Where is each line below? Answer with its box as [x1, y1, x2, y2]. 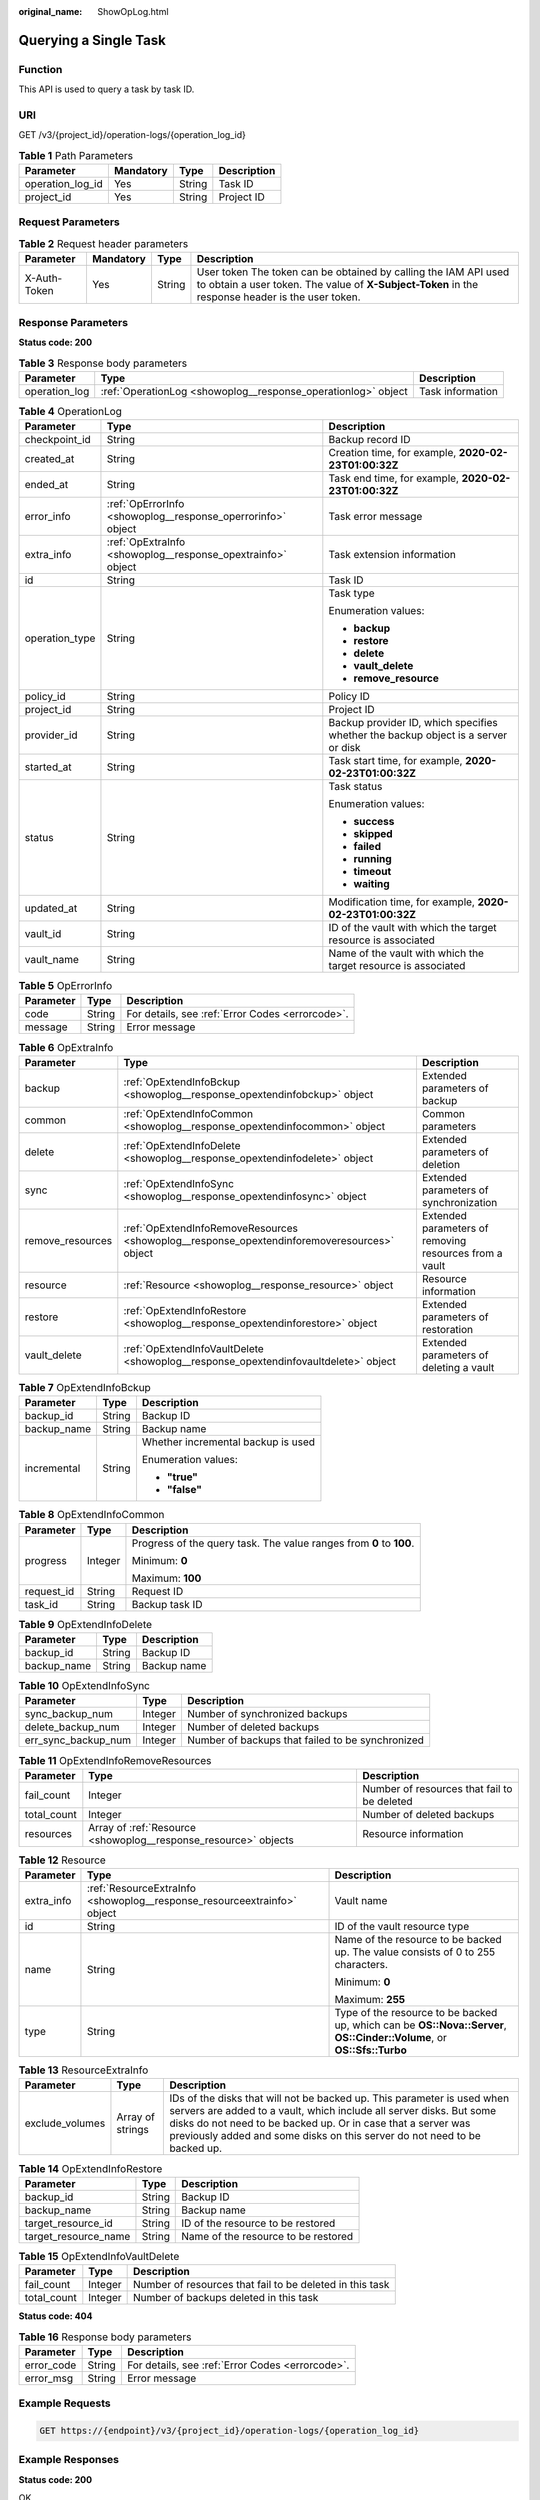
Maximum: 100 [131, 1571, 202, 1585]
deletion [421, 1157, 460, 1171]
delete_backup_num [24, 1720, 120, 1734]
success [353, 815, 395, 829]
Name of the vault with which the [328, 946, 485, 960]
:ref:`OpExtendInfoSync [123, 1176, 235, 1190]
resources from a [421, 1246, 503, 1260]
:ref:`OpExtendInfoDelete [123, 1138, 241, 1152]
